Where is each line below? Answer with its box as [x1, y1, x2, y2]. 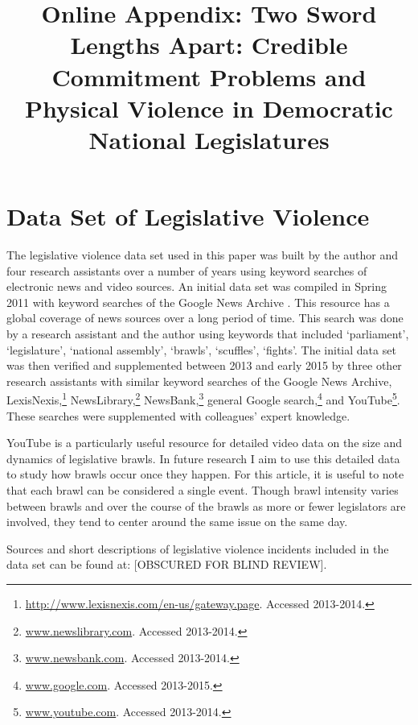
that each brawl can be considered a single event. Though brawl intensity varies [6, 482, 399, 499]
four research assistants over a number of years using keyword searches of [6, 262, 367, 279]
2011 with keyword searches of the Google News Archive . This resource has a [6, 293, 390, 310]
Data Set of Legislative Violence [6, 200, 370, 233]
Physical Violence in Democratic [25, 91, 393, 124]
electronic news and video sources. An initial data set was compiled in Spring [6, 278, 387, 295]
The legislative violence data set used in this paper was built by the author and [6, 246, 398, 263]
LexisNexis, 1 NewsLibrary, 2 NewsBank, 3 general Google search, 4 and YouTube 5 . [6, 389, 400, 408]
